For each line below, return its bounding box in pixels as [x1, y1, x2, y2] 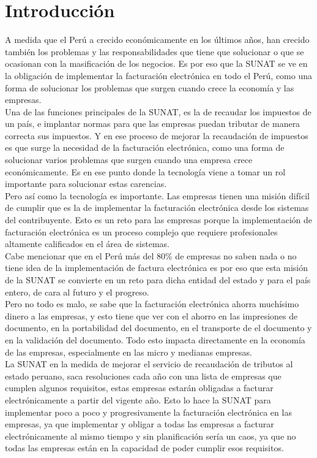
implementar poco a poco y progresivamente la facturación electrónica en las [5, 405, 292, 418]
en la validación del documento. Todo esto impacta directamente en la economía [5, 333, 305, 346]
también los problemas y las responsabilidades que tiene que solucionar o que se [5, 45, 304, 58]
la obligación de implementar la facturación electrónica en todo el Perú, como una [5, 69, 313, 82]
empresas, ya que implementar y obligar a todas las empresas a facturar [5, 418, 274, 430]
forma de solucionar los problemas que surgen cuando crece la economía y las [5, 81, 294, 94]
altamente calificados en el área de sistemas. [5, 237, 170, 250]
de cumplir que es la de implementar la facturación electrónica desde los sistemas [5, 201, 309, 214]
